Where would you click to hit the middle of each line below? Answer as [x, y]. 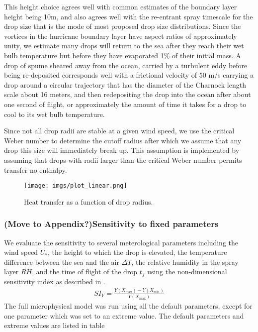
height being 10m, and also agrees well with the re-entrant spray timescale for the [129, 16]
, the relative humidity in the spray [185, 262]
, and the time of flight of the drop [85, 272]
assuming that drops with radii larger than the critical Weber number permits [123, 160]
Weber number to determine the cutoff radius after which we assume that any [123, 140]
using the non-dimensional [187, 272]
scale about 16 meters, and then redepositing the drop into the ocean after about [128, 94]
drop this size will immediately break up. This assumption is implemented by [122, 150]
